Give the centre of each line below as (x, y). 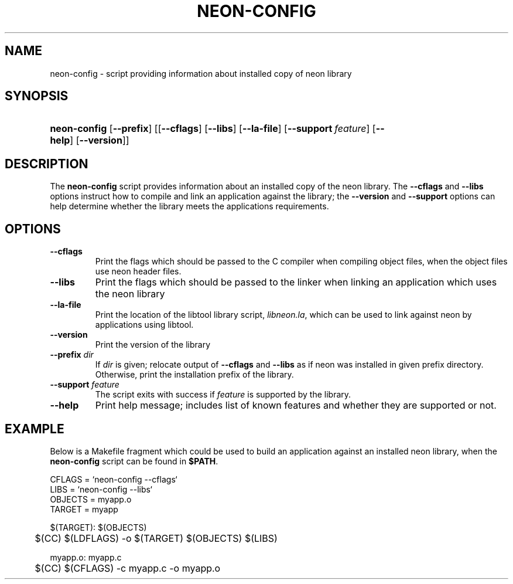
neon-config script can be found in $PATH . (134, 461)
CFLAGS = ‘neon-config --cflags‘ (114, 479)
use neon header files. (138, 271)
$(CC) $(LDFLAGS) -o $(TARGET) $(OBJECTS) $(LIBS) (156, 538)
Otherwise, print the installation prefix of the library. (194, 375)
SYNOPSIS (37, 96)
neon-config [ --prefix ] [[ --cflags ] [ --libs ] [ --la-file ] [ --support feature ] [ (213, 129)
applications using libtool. (144, 325)
